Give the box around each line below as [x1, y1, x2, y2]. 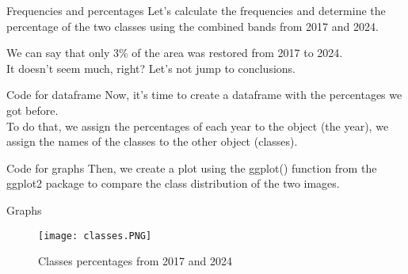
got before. [6, 101, 59, 118]
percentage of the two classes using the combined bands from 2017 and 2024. [6, 17, 379, 34]
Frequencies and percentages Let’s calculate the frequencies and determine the [6, 2, 386, 18]
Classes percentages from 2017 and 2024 [38, 253, 232, 269]
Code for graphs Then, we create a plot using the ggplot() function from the [6, 159, 377, 176]
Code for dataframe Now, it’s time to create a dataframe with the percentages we [6, 86, 402, 103]
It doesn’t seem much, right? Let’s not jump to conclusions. [6, 59, 296, 76]
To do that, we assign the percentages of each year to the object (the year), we [6, 117, 389, 134]
